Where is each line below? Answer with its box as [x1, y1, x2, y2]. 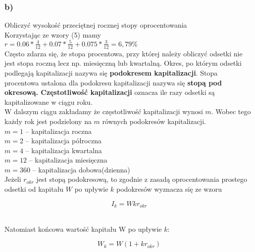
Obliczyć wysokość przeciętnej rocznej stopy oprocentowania [4, 20, 187, 30]
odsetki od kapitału [4, 184, 64, 194]
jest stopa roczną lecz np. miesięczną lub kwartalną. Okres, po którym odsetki [4, 58, 242, 68]
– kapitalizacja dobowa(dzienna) [32, 164, 130, 174]
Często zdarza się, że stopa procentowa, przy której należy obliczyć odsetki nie [4, 48, 243, 58]
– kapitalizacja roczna [25, 126, 92, 136]
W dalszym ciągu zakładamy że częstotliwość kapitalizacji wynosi [4, 106, 203, 117]
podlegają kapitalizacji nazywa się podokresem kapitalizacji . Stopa [4, 67, 218, 78]
